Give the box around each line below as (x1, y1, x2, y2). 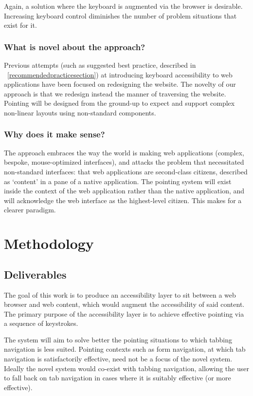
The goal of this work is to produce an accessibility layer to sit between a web (4, 289, 236, 300)
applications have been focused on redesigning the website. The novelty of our (4, 79, 236, 89)
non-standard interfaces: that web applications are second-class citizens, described (4, 166, 248, 176)
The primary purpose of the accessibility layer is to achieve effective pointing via (4, 308, 244, 319)
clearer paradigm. (4, 205, 56, 215)
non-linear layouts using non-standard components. (4, 107, 156, 117)
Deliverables (4, 266, 67, 282)
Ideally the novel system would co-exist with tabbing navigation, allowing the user (4, 363, 249, 373)
